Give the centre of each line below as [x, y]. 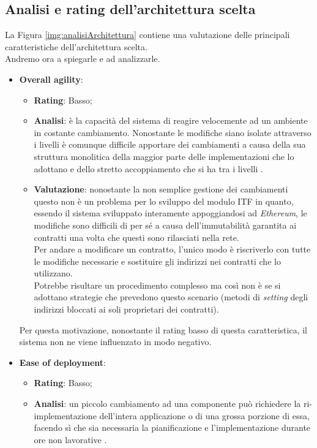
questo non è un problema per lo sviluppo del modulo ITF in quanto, [164, 201]
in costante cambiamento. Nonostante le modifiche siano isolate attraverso [173, 132]
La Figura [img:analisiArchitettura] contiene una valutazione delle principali [147, 35]
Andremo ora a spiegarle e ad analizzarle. [83, 59]
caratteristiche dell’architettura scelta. [76, 46]
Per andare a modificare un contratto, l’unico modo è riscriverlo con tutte [172, 249]
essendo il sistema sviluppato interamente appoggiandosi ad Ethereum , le [170, 213]
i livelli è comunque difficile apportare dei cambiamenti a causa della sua [170, 144]
